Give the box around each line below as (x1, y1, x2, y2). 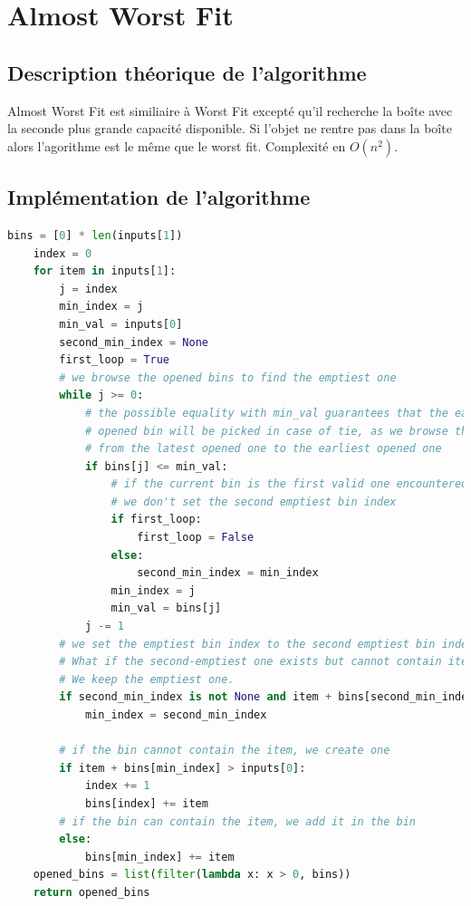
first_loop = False (137, 531, 255, 545)
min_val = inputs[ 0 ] (59, 317, 183, 331)
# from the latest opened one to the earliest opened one (84, 442, 442, 456)
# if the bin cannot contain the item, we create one (59, 744, 390, 757)
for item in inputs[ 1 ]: (33, 265, 177, 278)
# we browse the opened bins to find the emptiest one (59, 371, 397, 384)
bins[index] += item (84, 796, 208, 810)
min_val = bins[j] (111, 602, 222, 615)
